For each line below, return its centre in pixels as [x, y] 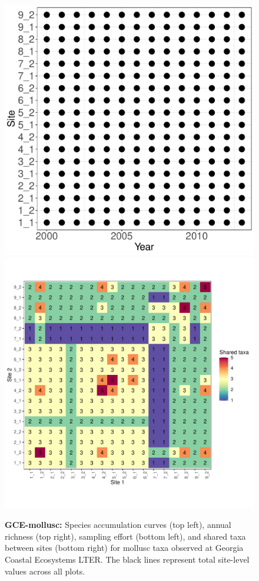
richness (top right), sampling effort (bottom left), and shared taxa [125, 536]
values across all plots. [45, 571]
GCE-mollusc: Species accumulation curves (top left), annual [118, 525]
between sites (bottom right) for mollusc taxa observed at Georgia [124, 548]
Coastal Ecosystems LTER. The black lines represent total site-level [127, 559]
